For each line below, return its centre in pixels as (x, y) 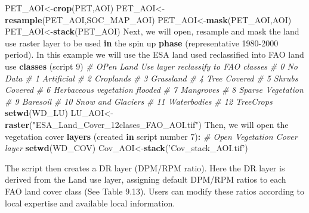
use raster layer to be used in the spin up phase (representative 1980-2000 (142, 43)
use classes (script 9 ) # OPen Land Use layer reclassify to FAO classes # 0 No (151, 66)
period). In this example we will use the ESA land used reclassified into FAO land (154, 54)
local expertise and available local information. (90, 203)
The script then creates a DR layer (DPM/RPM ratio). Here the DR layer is (145, 167)
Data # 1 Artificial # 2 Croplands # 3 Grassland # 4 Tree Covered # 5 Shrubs (152, 78)
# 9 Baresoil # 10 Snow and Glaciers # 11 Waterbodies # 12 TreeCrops (139, 101)
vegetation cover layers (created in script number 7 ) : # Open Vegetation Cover (151, 136)
